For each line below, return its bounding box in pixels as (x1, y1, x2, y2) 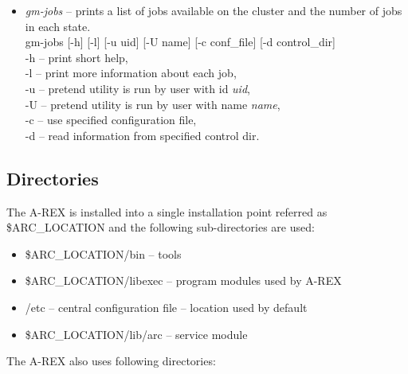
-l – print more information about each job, (25, 64, 237, 81)
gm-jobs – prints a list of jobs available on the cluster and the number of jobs (25, 2, 402, 18)
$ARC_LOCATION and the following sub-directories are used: (6, 219, 315, 236)
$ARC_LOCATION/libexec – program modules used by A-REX (25, 272, 342, 289)
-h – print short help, (25, 49, 128, 65)
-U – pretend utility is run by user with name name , (25, 95, 280, 112)
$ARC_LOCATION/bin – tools (25, 245, 182, 262)
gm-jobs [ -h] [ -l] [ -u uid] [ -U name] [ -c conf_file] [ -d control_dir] (25, 33, 335, 50)
